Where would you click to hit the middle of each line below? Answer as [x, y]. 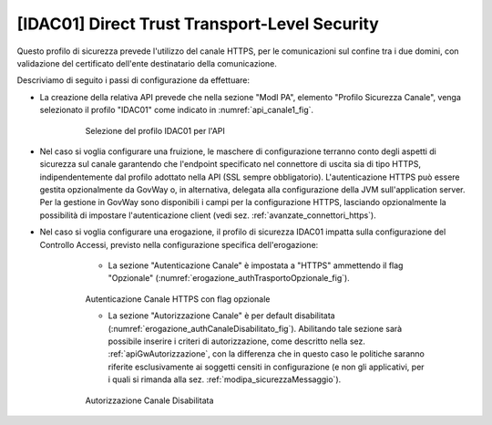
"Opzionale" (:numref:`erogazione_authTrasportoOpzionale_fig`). [229, 278]
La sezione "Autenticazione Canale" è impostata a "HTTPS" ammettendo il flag [256, 265]
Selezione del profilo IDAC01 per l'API [155, 130]
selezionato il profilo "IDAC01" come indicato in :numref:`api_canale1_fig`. [177, 110]
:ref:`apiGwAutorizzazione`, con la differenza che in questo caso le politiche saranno [266, 354]
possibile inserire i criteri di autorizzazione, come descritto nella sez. [237, 341]
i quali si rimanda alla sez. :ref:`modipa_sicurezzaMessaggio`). [225, 379]
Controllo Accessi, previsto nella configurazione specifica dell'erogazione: [179, 244]
